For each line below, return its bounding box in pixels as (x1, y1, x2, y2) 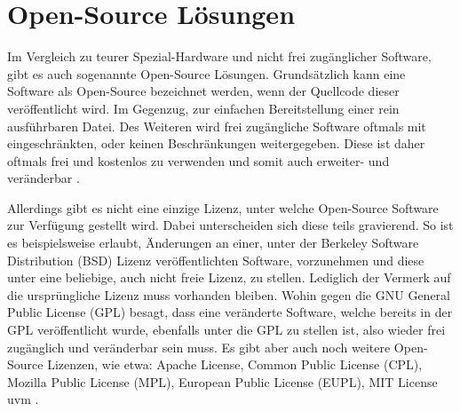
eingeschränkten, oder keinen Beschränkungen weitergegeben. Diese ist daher (7, 134, 425, 153)
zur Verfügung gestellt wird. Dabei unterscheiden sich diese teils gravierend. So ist (7, 216, 454, 234)
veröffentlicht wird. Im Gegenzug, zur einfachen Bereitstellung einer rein (7, 99, 400, 117)
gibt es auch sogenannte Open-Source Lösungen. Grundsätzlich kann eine (7, 64, 406, 83)
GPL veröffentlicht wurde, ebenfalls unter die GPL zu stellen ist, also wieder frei (7, 320, 446, 339)
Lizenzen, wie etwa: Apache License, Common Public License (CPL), (47, 355, 423, 374)
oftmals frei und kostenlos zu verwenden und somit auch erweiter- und (7, 151, 390, 170)
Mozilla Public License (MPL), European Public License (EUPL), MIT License (7, 372, 438, 391)
